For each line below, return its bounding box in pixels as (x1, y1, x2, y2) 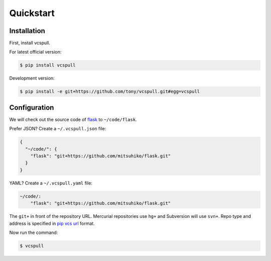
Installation (9, 27, 45, 35)
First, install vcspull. (9, 40, 50, 46)
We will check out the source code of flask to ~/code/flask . (9, 116, 138, 122)
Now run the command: (9, 229, 58, 235)
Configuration (9, 103, 54, 112)
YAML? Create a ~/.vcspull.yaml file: (9, 180, 93, 186)
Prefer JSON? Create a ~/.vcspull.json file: (9, 126, 106, 132)
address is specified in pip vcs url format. (9, 220, 95, 226)
